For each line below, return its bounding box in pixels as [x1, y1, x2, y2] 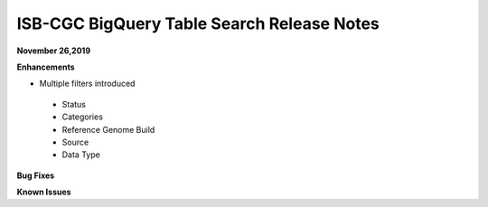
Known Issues [16, 186, 71, 198]
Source [61, 136, 89, 147]
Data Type [61, 149, 101, 160]
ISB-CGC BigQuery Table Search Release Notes [16, 14, 380, 33]
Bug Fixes [16, 170, 55, 181]
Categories [61, 111, 104, 122]
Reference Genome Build [61, 124, 155, 135]
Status [61, 99, 86, 109]
